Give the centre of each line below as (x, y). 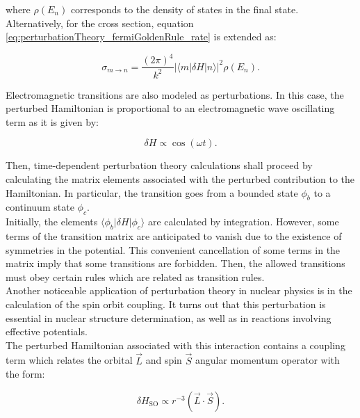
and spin (164, 360)
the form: (25, 374)
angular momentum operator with (268, 360)
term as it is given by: (52, 121)
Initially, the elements (52, 222)
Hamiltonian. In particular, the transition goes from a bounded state (152, 192)
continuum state (40, 207)
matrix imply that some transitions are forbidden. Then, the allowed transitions (175, 263)
